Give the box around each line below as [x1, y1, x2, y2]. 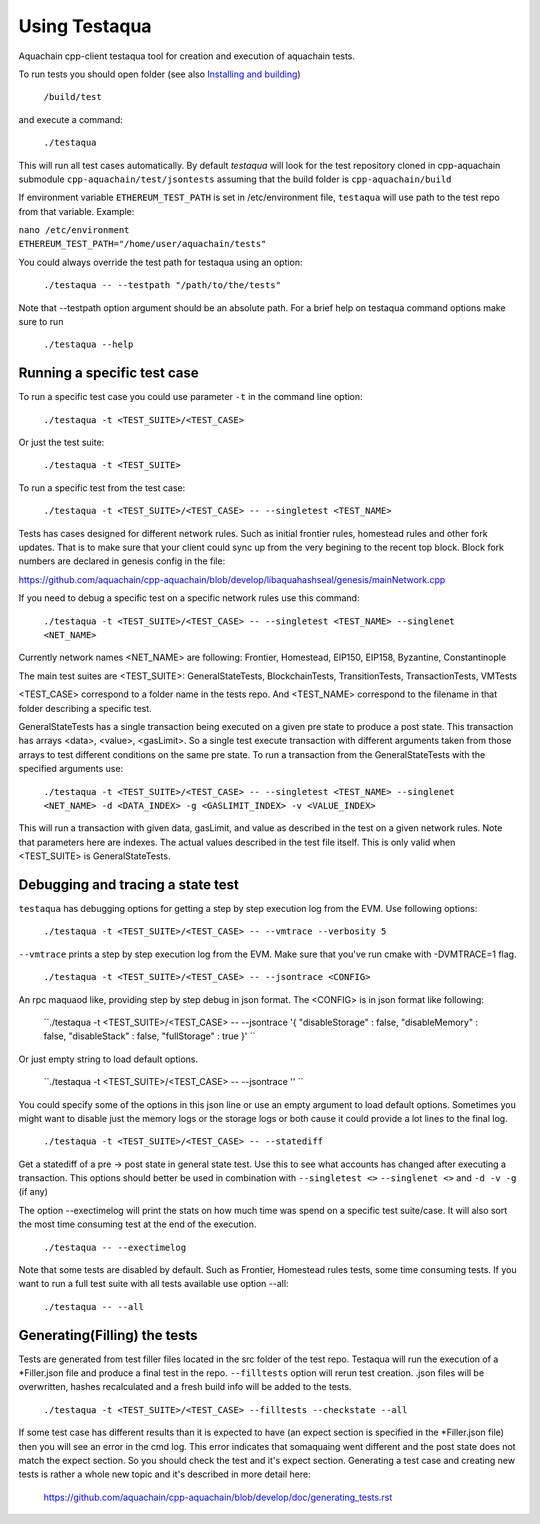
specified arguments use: [18, 763, 124, 775]
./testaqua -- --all [43, 1301, 145, 1312]
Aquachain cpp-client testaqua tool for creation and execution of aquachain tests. [18, 50, 355, 62]
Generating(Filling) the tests [18, 1326, 199, 1344]
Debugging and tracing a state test [18, 876, 239, 893]
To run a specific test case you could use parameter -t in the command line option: [18, 391, 364, 403]
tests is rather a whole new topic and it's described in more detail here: [18, 1468, 311, 1480]
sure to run [18, 316, 64, 328]
